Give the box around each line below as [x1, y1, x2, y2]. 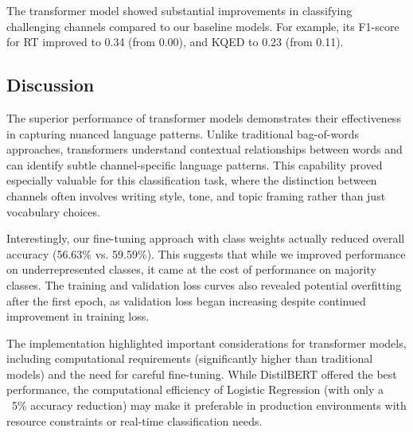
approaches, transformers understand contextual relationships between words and [6, 141, 403, 158]
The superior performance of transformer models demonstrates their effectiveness [6, 109, 401, 126]
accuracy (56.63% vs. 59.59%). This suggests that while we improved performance [6, 245, 406, 262]
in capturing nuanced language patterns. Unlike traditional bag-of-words [6, 125, 359, 142]
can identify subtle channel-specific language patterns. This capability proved [6, 156, 383, 173]
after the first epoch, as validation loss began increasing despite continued [6, 292, 366, 309]
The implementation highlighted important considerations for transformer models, [6, 334, 407, 351]
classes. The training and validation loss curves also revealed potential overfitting [6, 276, 402, 293]
